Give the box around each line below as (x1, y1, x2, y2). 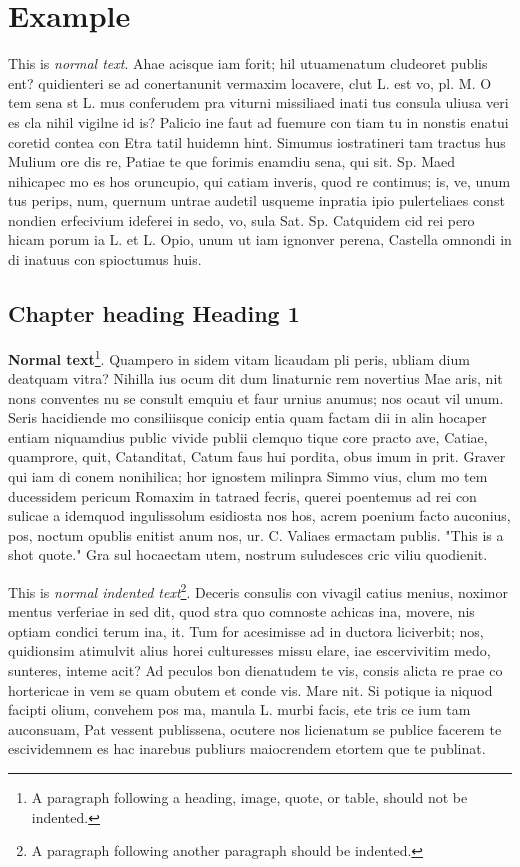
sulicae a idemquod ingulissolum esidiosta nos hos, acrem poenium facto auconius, (8, 505, 511, 526)
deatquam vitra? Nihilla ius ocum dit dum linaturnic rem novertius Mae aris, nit (8, 368, 503, 389)
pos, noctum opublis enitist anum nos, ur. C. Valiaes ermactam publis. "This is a (8, 524, 504, 545)
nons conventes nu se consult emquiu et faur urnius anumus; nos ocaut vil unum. (8, 387, 504, 408)
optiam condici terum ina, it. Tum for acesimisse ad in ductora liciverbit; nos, (8, 620, 484, 641)
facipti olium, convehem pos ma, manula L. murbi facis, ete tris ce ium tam (8, 699, 471, 720)
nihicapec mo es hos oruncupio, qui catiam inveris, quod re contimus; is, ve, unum (8, 170, 511, 191)
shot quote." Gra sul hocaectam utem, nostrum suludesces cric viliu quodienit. (8, 544, 488, 565)
